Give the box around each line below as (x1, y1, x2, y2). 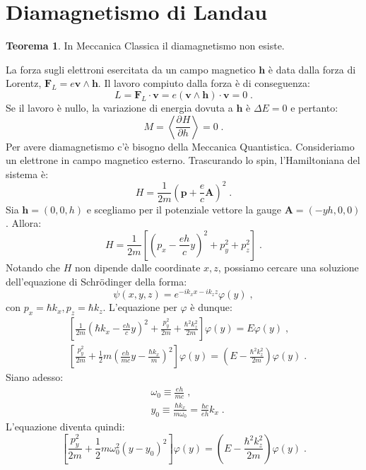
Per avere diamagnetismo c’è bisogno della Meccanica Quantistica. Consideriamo (6, 139, 355, 153)
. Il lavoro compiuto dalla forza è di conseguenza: (98, 76, 310, 90)
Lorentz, (6, 76, 42, 90)
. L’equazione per (102, 300, 177, 315)
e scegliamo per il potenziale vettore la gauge (86, 201, 282, 216)
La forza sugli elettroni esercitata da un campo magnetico (6, 61, 256, 76)
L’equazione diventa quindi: (6, 419, 125, 434)
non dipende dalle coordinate (74, 259, 201, 274)
